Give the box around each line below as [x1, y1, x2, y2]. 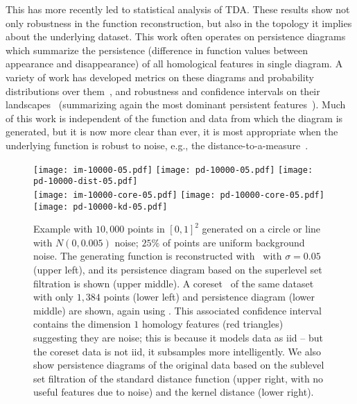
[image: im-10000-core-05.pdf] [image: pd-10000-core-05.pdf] [33, 190, 324, 200]
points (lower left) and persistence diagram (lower [103, 289, 315, 304]
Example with [33, 221, 93, 236]
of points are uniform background [162, 235, 305, 249]
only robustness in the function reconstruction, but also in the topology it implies [6, 15, 352, 30]
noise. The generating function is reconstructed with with [33, 249, 282, 263]
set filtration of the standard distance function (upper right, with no [33, 371, 324, 385]
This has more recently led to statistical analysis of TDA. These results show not [6, 2, 350, 16]
